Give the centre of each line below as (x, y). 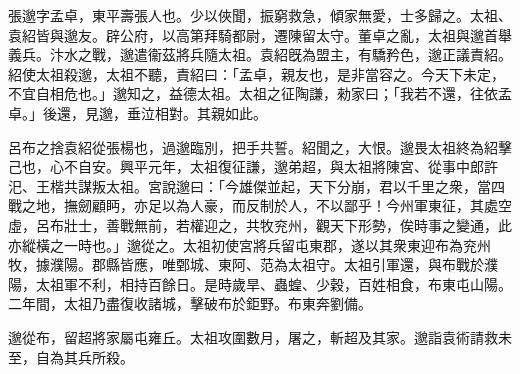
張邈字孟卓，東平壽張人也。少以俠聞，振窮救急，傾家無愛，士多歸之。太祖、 (260, 15)
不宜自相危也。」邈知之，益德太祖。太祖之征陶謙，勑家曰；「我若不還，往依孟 (260, 93)
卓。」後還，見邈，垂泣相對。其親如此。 (137, 112)
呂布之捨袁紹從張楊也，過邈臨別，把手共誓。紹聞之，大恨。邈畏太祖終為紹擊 (260, 146)
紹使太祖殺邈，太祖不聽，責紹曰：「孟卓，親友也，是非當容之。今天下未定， (256, 73)
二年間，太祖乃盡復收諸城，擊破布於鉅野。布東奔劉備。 (190, 303)
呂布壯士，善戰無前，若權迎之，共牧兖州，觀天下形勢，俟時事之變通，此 (273, 224)
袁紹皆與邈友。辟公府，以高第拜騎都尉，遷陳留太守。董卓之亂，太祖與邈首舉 (260, 34)
